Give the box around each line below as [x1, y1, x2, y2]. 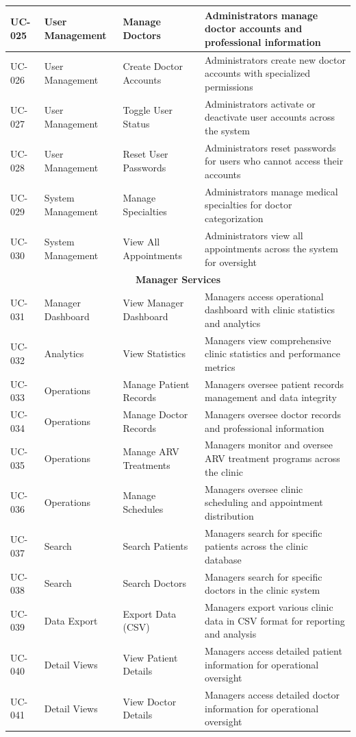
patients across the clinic [204, 539, 308, 553]
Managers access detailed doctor [204, 688, 340, 702]
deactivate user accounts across [204, 110, 335, 124]
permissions [204, 79, 253, 93]
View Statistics [123, 346, 186, 361]
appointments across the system [204, 241, 338, 256]
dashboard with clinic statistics [204, 302, 335, 317]
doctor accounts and [204, 21, 303, 36]
